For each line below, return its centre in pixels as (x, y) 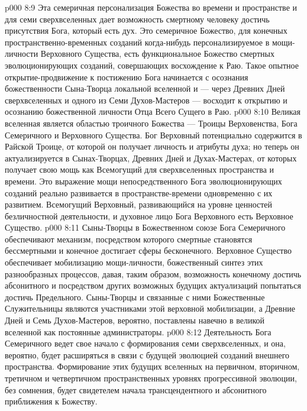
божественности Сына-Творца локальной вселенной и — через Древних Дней (145, 88)
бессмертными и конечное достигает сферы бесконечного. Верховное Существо (148, 250)
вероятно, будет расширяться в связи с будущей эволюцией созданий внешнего (147, 355)
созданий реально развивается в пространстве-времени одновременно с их (139, 192)
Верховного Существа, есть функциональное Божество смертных (157, 54)
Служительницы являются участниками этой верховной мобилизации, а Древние (150, 308)
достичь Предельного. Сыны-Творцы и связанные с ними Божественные (135, 297)
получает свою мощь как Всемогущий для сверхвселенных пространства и (140, 169)
